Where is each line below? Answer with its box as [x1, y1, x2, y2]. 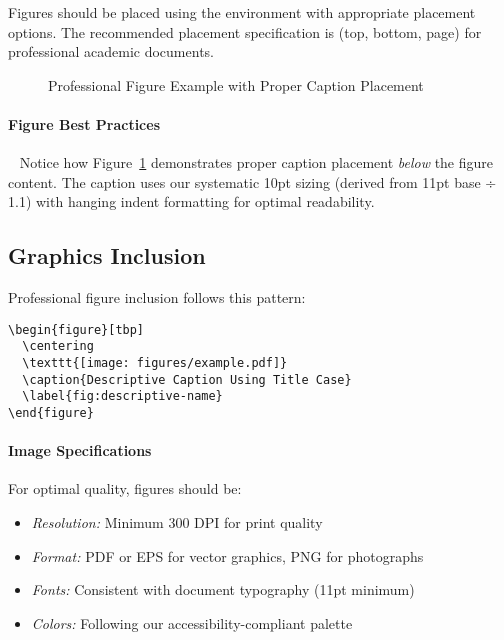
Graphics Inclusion [8, 240, 206, 271]
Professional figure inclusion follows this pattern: [8, 287, 306, 308]
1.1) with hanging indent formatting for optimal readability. [8, 191, 375, 212]
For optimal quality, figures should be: [8, 478, 242, 499]
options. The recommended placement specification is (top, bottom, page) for [8, 21, 482, 42]
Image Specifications [8, 440, 152, 461]
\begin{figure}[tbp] [8, 322, 145, 337]
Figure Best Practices [8, 113, 161, 134]
